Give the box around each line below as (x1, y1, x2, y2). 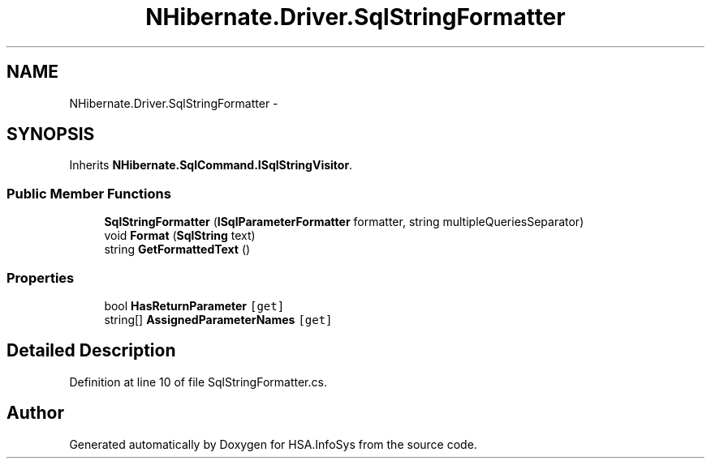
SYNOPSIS (6, 124, 95, 145)
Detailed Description (6, 340, 176, 361)
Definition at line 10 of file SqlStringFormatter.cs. (69, 374, 327, 389)
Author (6, 403, 64, 424)
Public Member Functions (6, 185, 171, 202)
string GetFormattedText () (104, 242, 251, 257)
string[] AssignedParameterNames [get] (104, 312, 333, 326)
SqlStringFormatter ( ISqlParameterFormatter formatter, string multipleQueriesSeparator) (104, 215, 584, 229)
